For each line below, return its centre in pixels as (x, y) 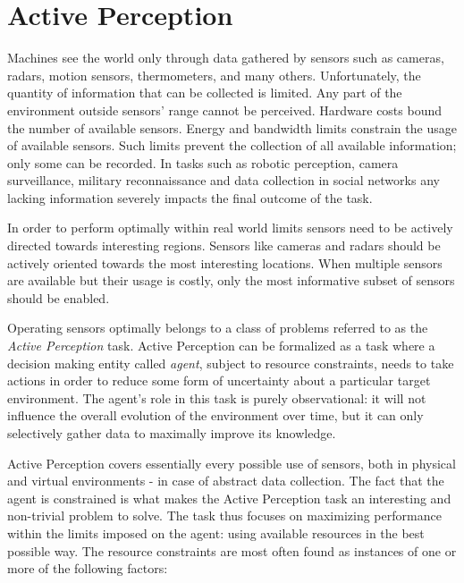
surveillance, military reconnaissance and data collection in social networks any (224, 180)
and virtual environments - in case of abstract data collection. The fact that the (226, 481)
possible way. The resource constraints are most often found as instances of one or (232, 550)
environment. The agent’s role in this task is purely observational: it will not (217, 397)
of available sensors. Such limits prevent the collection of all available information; (232, 145)
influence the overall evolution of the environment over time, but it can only (215, 415)
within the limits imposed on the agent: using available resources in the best (216, 532)
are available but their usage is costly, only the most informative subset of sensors (231, 280)
